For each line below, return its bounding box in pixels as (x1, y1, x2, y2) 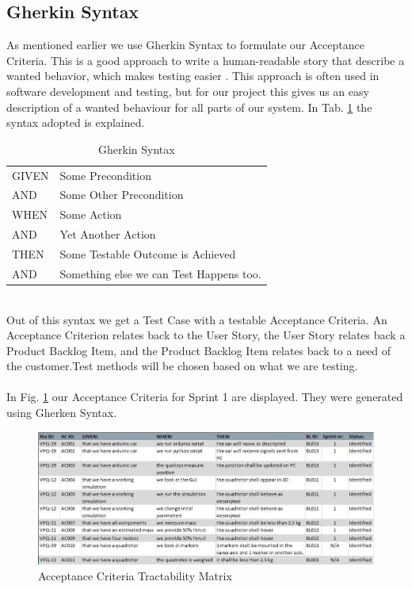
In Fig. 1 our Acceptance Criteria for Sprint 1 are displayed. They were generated (6, 388, 403, 405)
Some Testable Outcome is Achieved (59, 245, 236, 262)
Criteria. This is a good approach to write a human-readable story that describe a (6, 52, 405, 68)
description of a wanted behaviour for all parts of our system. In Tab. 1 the (6, 98, 372, 115)
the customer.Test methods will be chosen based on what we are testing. (6, 358, 358, 374)
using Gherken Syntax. (6, 404, 117, 421)
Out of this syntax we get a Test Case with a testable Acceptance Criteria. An (6, 311, 387, 327)
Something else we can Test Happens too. (59, 265, 261, 281)
